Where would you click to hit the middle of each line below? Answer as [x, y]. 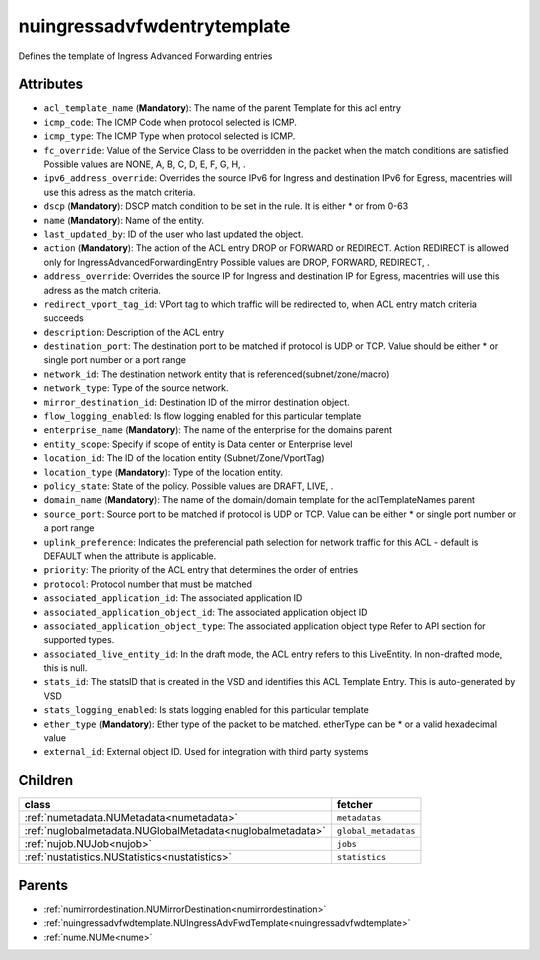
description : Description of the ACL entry [134, 332]
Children [46, 780]
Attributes [51, 84]
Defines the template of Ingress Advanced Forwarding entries [145, 56]
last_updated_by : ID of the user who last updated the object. [173, 234]
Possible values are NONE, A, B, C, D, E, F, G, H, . [144, 164]
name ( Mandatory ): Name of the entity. [124, 220]
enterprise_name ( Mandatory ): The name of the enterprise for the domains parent [218, 430]
